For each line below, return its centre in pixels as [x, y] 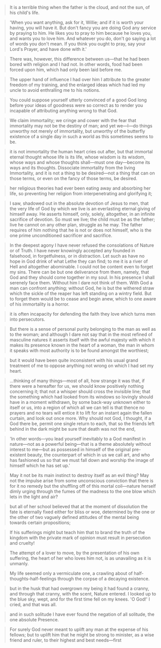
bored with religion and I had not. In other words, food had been [76, 64]
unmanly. [19, 564]
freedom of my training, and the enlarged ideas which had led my [77, 85]
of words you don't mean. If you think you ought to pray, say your [77, 44]
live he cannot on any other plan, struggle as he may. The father [76, 225]
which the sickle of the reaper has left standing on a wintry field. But [80, 293]
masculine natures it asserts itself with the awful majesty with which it [82, 340]
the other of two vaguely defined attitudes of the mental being [74, 517]
